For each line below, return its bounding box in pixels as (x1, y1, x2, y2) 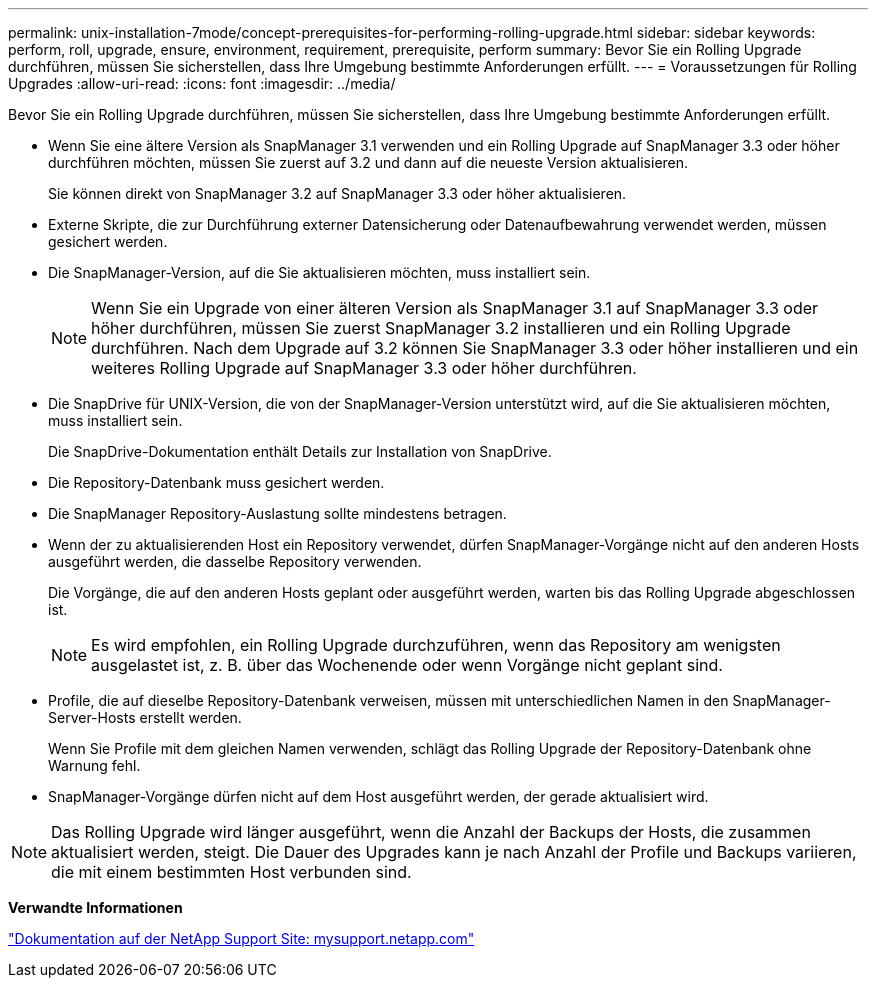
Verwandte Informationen (8, 899, 183, 916)
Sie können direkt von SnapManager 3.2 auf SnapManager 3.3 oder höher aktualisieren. (48, 185, 627, 202)
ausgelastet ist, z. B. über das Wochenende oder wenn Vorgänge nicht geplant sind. (91, 655, 723, 675)
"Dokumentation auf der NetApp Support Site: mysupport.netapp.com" (8, 930, 475, 947)
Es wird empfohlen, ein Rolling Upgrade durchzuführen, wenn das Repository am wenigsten (91, 635, 781, 655)
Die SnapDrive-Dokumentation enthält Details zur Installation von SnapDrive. (48, 443, 552, 460)
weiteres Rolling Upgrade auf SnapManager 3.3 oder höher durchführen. (91, 358, 637, 378)
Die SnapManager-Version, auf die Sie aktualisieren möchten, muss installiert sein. (48, 264, 591, 281)
